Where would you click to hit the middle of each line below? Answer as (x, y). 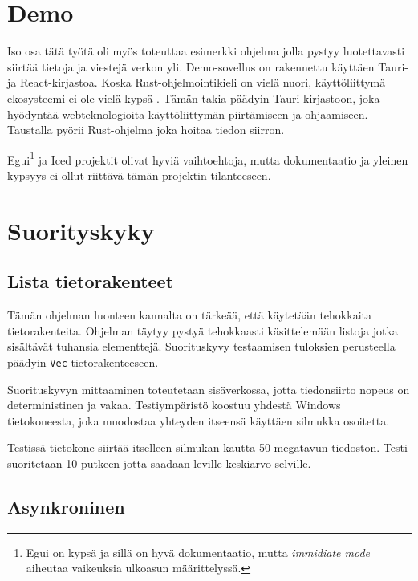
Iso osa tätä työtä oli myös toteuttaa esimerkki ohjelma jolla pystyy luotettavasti (206, 51)
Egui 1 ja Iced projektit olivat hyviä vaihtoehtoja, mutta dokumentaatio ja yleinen (208, 158)
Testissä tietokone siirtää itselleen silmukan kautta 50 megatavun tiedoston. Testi (207, 447)
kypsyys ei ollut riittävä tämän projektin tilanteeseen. (139, 175)
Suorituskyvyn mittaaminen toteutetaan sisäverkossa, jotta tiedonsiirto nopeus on (209, 389)
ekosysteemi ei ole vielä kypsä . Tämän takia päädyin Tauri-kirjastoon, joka (194, 98)
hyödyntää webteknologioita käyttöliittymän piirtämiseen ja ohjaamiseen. (188, 114)
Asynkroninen (66, 506)
